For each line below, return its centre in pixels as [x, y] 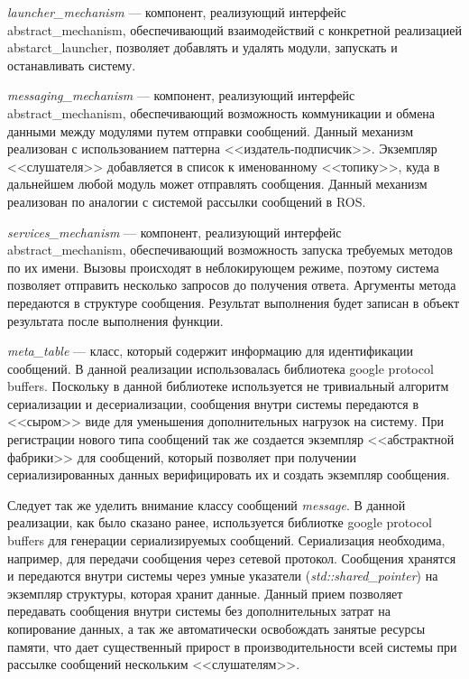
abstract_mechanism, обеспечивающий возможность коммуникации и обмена [221, 112]
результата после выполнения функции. [115, 320]
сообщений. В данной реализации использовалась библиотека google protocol [221, 368]
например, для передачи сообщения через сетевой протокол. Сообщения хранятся [232, 558]
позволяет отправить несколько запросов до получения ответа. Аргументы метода [232, 285]
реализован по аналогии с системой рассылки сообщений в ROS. [187, 201]
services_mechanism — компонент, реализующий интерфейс [175, 232]
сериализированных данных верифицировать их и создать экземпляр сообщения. [229, 474]
